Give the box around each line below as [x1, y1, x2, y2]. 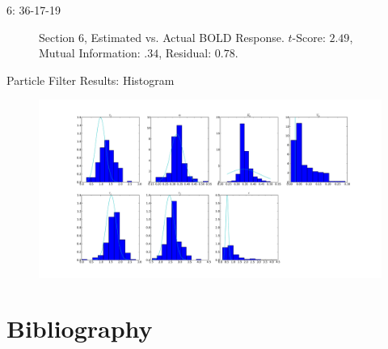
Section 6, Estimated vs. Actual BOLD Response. [39, 28, 285, 45]
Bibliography [6, 312, 153, 345]
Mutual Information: [39, 44, 141, 61]
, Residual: [158, 44, 212, 61]
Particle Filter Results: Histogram [6, 71, 175, 88]
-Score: [292, 28, 326, 45]
